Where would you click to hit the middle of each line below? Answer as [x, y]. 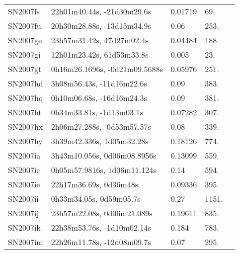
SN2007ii [23, 199]
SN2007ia [24, 155]
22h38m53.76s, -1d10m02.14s [101, 227]
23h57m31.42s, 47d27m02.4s [100, 40]
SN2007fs [24, 11]
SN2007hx [26, 127]
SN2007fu [25, 26]
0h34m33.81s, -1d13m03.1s [97, 112]
